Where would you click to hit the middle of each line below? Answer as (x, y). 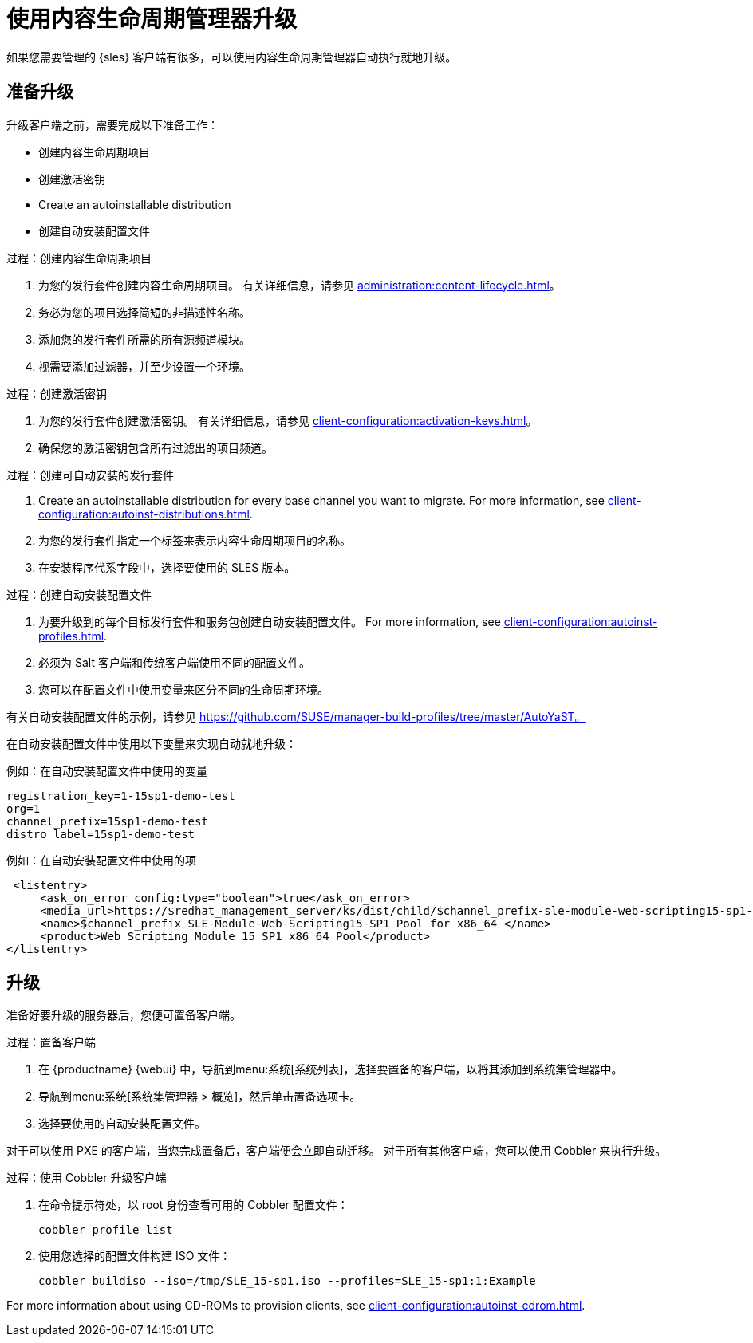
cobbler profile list (106, 1230)
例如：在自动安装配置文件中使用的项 (101, 860)
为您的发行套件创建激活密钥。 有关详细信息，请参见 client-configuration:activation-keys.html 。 (288, 420)
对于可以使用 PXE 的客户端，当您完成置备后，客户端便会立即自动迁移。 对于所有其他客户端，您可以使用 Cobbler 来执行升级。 (337, 1151)
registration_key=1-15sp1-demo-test (121, 796)
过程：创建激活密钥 (57, 393)
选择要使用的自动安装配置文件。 (122, 1124)
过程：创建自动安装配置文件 (79, 594)
